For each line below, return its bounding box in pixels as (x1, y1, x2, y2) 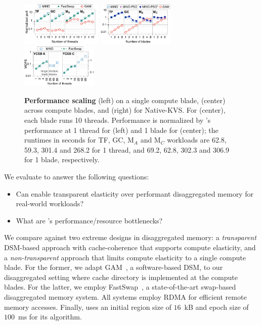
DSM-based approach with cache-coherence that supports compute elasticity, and (4, 242, 256, 253)
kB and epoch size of (184, 301, 249, 312)
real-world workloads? (16, 198, 83, 209)
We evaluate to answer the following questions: (4, 171, 149, 182)
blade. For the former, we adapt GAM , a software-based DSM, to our (4, 262, 223, 272)
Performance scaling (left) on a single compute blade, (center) (24, 95, 226, 105)
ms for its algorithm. (18, 311, 82, 322)
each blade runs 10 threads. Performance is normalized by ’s (24, 115, 211, 125)
